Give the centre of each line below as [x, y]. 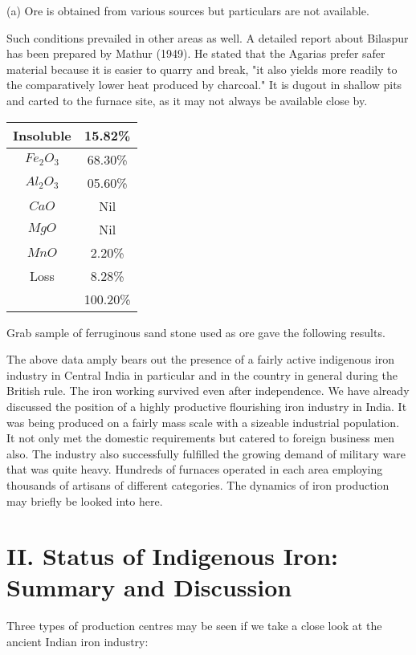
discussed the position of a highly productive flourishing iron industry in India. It [207, 406]
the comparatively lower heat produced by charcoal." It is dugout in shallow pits [204, 85]
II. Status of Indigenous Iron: [173, 556]
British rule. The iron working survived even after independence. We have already [208, 391]
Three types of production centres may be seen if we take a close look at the [194, 626]
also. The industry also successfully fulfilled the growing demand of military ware [206, 453]
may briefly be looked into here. [85, 500]
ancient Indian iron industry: [77, 641]
